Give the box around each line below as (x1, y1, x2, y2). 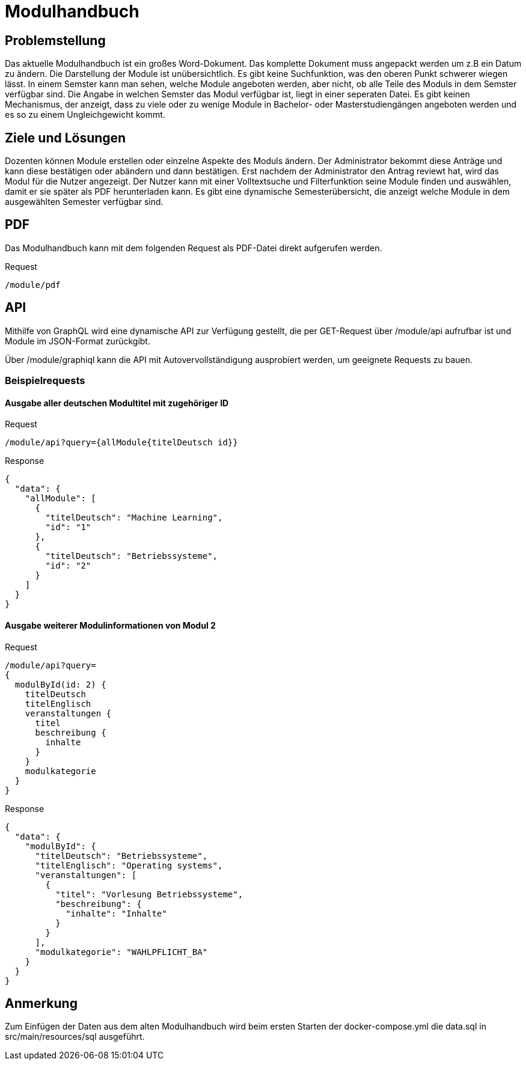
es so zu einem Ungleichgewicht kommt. (5, 109, 165, 120)
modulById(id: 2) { (14, 679, 106, 689)
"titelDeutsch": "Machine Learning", (45, 513, 223, 523)
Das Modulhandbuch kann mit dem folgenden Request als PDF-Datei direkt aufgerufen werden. (5, 242, 382, 253)
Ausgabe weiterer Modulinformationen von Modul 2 (5, 620, 216, 630)
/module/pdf (5, 279, 61, 290)
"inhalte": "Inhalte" (66, 908, 167, 918)
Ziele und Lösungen (5, 130, 126, 145)
